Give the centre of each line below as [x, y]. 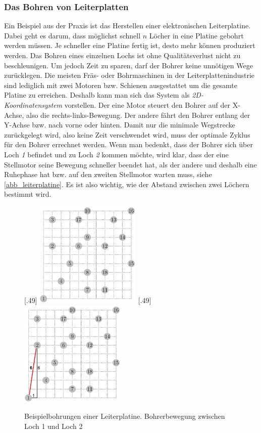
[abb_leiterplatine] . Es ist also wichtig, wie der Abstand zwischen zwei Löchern [127, 184]
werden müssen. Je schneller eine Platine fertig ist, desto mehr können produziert [130, 45]
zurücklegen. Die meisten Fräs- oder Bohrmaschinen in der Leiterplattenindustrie [129, 75]
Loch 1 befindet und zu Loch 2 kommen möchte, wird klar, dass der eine [116, 154]
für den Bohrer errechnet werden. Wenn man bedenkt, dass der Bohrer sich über [128, 144]
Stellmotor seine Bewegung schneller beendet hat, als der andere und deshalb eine [130, 164]
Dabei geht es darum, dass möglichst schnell [72, 35]
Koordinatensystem [33, 104]
